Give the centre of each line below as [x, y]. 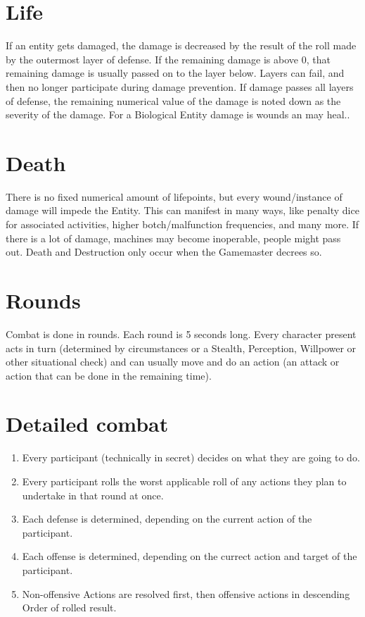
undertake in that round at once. [93, 495]
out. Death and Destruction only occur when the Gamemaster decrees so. [164, 252]
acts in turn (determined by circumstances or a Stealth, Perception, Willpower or [181, 348]
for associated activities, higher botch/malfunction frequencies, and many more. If [182, 224]
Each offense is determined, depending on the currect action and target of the [190, 556]
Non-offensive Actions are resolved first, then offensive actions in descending [186, 593]
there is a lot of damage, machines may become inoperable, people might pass [173, 238]
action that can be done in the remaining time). [109, 375]
